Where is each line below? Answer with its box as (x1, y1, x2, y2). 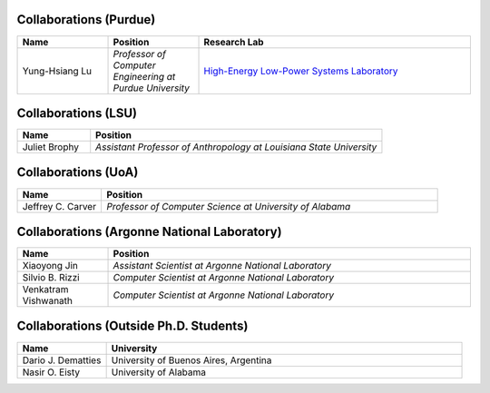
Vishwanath (22, 295, 73, 308)
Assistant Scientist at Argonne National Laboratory (113, 260, 331, 272)
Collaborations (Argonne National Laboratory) (16, 223, 282, 240)
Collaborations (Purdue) (16, 12, 156, 27)
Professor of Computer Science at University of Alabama (105, 200, 351, 212)
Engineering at (113, 70, 176, 83)
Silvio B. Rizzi (22, 271, 81, 284)
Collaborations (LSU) (16, 105, 138, 121)
